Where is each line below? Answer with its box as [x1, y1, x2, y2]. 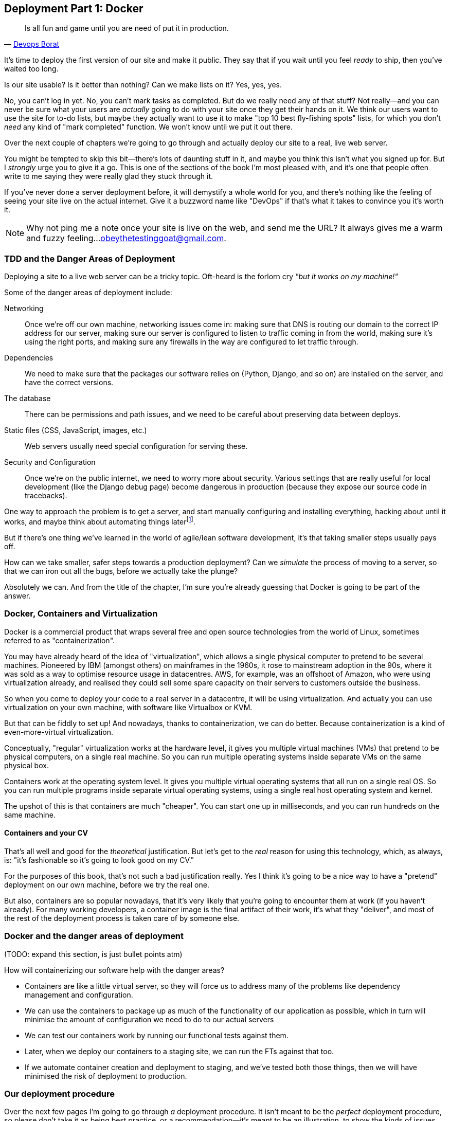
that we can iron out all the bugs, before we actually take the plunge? [4, 566, 238, 575]
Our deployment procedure [4, 1088, 115, 1099]
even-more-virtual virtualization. [4, 727, 113, 736]
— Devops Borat [4, 40, 60, 49]
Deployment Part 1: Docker [4, 2, 143, 15]
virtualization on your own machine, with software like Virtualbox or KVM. [4, 702, 253, 712]
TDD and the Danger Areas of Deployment [4, 253, 175, 264]
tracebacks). [25, 491, 67, 500]
